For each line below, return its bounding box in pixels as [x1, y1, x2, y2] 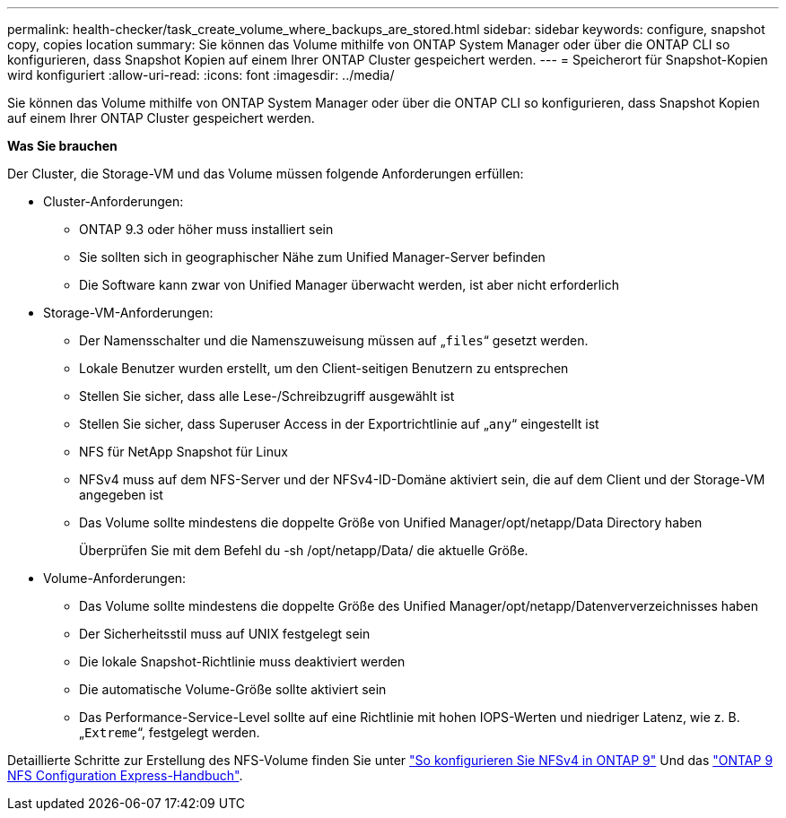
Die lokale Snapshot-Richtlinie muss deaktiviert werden [79, 654, 406, 669]
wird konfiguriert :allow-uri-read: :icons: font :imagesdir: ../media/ [7, 67, 395, 83]
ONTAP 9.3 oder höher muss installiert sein [79, 222, 334, 237]
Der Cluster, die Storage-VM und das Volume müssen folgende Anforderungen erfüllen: [7, 166, 524, 181]
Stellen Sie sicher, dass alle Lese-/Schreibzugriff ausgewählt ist [79, 388, 455, 404]
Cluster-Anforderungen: [43, 194, 184, 209]
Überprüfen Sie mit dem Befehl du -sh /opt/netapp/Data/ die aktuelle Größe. [79, 543, 528, 558]
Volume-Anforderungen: [43, 570, 187, 586]
